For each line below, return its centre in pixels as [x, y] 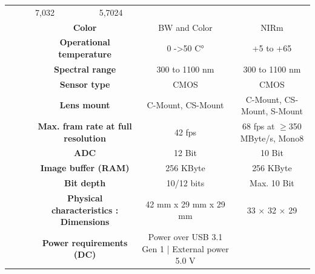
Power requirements [85, 242]
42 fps [185, 132]
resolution [85, 138]
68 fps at [259, 126]
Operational [85, 42]
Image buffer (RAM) [85, 168]
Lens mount [85, 105]
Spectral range [85, 69]
